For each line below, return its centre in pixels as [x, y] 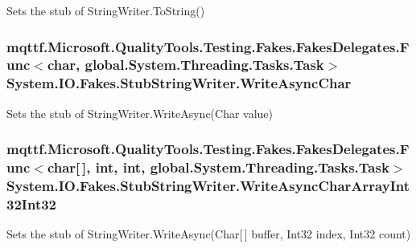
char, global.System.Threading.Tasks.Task [185, 65]
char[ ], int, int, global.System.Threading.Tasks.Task [218, 167]
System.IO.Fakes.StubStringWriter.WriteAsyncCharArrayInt [208, 186]
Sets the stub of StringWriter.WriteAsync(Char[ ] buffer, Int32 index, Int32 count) [209, 234]
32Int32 [32, 203]
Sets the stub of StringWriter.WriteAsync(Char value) [140, 113]
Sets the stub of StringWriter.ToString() [106, 10]
